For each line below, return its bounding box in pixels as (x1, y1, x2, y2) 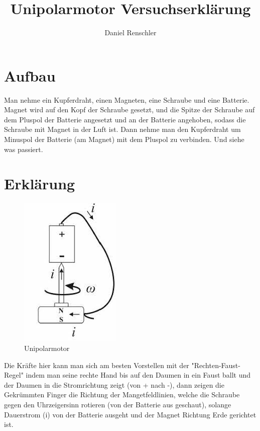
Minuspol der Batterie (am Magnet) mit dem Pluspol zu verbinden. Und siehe (4, 134, 244, 145)
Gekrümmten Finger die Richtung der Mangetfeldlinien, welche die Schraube (4, 389, 240, 400)
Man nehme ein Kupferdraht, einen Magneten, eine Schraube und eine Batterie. (4, 94, 249, 105)
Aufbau (4, 65, 56, 86)
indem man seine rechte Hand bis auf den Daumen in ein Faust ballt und (26, 370, 251, 380)
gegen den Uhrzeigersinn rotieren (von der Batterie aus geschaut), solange (4, 399, 231, 409)
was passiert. (4, 143, 43, 154)
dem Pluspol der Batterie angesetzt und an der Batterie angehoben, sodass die (4, 114, 246, 124)
